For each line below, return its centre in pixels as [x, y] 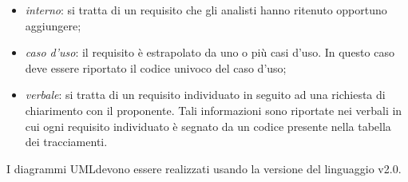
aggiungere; [53, 25]
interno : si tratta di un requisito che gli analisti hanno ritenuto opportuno [206, 10]
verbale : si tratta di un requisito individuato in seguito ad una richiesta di [205, 95]
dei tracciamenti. [66, 142]
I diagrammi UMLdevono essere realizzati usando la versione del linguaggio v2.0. [204, 168]
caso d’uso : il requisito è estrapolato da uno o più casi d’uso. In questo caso [210, 52]
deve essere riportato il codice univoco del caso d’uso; [156, 67]
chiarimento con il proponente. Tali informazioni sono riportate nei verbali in [214, 110]
